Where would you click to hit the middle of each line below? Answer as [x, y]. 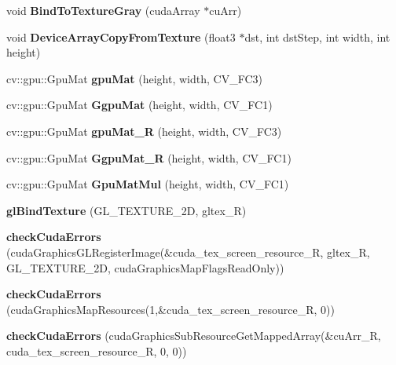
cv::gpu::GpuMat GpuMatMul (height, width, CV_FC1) [148, 184]
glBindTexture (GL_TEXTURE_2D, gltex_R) [126, 210]
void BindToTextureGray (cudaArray [103, 10]
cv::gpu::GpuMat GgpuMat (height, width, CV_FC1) [139, 105]
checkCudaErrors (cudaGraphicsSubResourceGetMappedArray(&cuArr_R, [194, 336]
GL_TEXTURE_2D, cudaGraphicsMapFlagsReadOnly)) [145, 267]
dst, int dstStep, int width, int [317, 36]
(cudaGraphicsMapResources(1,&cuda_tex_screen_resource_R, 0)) [170, 309]
